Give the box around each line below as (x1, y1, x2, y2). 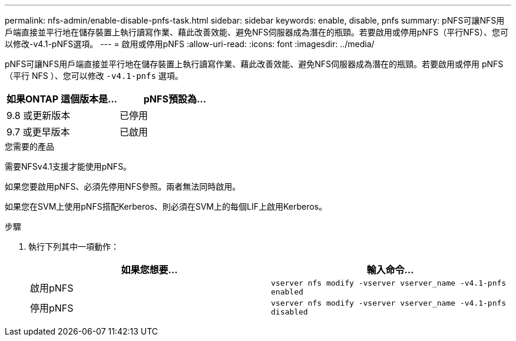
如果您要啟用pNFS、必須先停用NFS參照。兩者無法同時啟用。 (5, 181, 241, 191)
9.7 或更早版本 (6, 126, 70, 138)
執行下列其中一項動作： (28, 241, 119, 251)
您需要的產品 (5, 141, 54, 151)
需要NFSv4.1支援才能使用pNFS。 (5, 161, 132, 171)
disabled (271, 307, 308, 316)
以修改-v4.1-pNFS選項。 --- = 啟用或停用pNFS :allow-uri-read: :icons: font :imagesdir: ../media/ (5, 39, 375, 49)
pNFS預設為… (143, 93, 206, 105)
